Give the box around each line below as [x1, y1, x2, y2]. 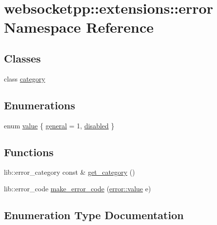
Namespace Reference [4, 17, 154, 37]
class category [4, 73, 45, 83]
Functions [4, 144, 54, 159]
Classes [4, 50, 41, 65]
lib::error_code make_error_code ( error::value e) [4, 183, 151, 193]
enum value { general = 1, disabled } [4, 120, 115, 130]
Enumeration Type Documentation [4, 207, 184, 222]
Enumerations [4, 97, 76, 112]
